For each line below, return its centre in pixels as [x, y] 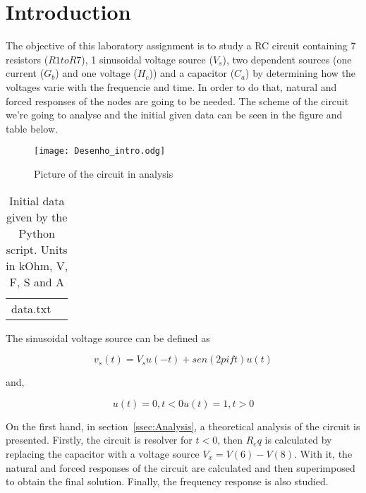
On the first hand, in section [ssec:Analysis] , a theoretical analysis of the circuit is [183, 426]
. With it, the [323, 453]
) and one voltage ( [96, 73]
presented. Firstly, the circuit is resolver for [99, 440]
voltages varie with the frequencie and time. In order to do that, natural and [171, 86]
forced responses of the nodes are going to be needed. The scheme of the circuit [177, 101]
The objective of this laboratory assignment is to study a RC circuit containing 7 [181, 45]
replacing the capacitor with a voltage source [103, 453]
